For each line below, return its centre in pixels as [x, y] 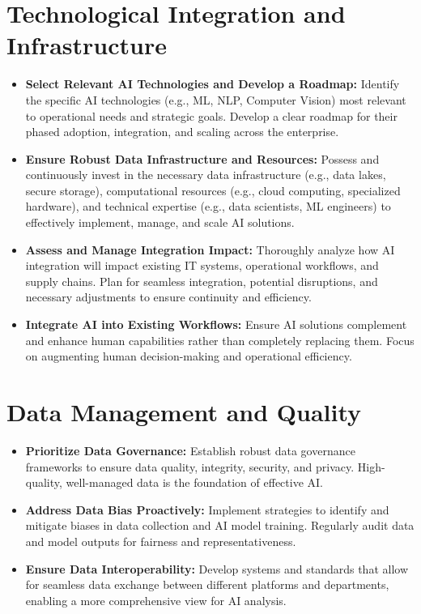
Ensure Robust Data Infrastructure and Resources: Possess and [202, 158]
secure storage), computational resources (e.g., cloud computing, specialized [213, 190]
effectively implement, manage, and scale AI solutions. [160, 222]
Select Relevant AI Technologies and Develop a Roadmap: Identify [213, 84]
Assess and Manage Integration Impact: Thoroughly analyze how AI [210, 249]
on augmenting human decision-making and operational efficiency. [189, 356]
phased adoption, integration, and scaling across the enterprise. [182, 132]
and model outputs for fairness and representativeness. [161, 541]
